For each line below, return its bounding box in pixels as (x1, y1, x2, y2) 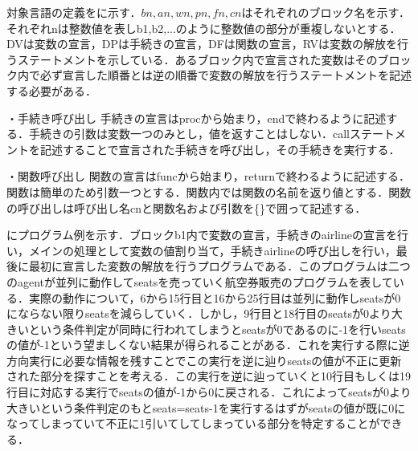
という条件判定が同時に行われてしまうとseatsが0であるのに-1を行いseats (28, 320, 406, 337)
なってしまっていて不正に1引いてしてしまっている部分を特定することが (6, 415, 380, 432)
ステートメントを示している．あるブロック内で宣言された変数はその (17, 51, 378, 67)
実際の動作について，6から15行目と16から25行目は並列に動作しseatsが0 (28, 289, 401, 306)
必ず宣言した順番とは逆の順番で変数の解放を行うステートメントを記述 (39, 67, 412, 83)
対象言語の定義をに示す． (6, 4, 141, 20)
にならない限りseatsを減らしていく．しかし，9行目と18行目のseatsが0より (6, 305, 391, 322)
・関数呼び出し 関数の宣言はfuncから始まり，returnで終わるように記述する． (6, 168, 410, 185)
